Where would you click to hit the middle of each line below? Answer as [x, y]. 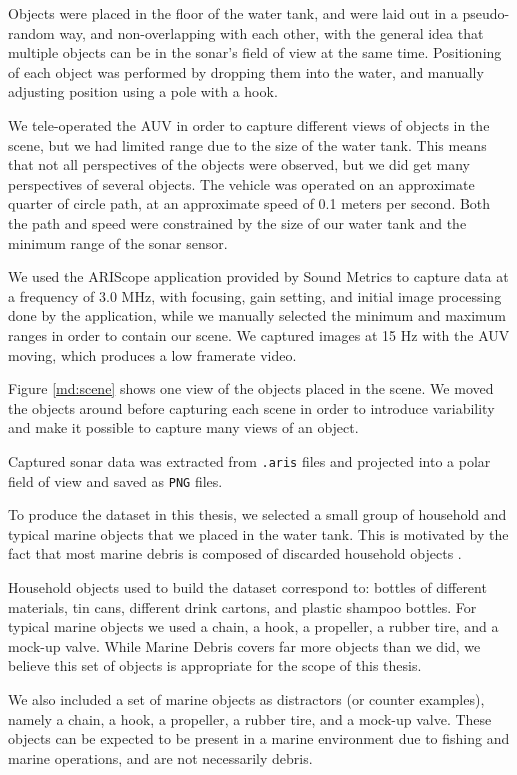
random [31, 32]
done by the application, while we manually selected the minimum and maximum [257, 315]
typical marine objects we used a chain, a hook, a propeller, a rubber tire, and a [253, 626]
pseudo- [486, 13]
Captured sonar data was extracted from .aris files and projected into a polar [249, 460]
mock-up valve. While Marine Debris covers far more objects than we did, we [244, 645]
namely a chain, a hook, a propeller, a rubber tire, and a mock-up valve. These [250, 718]
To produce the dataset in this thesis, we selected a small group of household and [257, 514]
